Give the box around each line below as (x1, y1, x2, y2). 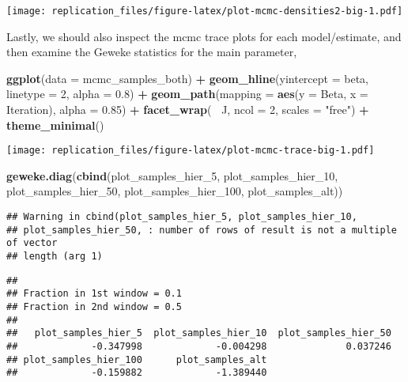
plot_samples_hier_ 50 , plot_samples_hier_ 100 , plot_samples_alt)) (6, 183, 343, 199)
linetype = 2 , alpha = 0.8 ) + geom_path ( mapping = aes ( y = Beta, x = (6, 85, 368, 102)
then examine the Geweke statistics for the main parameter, (6, 43, 297, 60)
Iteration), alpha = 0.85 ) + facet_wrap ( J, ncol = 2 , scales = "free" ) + (6, 101, 369, 118)
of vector (6, 237, 58, 249)
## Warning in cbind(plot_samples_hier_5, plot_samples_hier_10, (6, 211, 357, 223)
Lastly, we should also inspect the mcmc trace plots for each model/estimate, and (6, 28, 402, 44)
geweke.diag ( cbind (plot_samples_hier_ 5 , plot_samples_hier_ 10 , (6, 167, 338, 183)
